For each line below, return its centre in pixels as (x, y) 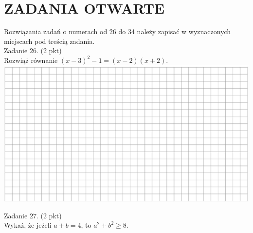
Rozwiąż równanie (31, 60)
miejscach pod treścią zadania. (49, 41)
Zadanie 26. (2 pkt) (33, 50)
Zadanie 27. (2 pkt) (33, 215)
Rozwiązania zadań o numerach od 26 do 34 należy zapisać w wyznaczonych (117, 31)
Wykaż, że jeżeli (28, 225)
